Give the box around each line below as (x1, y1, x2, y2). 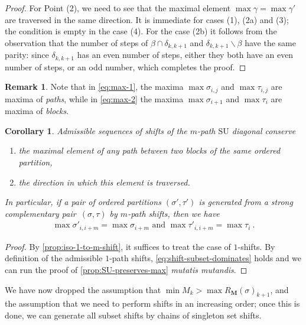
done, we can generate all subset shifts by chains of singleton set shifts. (5, 309, 262, 321)
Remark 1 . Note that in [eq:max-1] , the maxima (5, 80, 184, 93)
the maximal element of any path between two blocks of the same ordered (18, 144, 281, 157)
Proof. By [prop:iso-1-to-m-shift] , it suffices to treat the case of (5, 240, 231, 252)
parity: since (5, 48, 49, 61)
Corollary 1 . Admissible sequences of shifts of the (5, 124, 187, 136)
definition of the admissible (5, 252, 103, 264)
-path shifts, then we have (128, 207, 220, 219)
